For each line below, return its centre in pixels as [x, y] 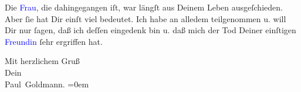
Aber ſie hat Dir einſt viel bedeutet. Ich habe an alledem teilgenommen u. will [146, 18]
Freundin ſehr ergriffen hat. [54, 41]
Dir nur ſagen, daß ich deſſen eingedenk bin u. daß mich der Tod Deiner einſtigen [150, 30]
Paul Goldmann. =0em [47, 84]
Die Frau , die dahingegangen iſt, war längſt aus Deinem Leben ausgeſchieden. [144, 7]
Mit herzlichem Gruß [42, 61]
